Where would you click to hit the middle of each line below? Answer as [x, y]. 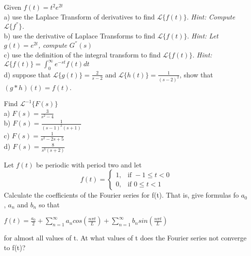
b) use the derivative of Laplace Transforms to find [80, 35]
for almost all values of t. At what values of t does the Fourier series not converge [125, 238]
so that [49, 204]
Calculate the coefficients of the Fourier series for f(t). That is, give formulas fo [121, 195]
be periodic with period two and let [89, 164]
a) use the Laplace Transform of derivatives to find [79, 16]
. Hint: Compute [211, 16]
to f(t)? [15, 247]
